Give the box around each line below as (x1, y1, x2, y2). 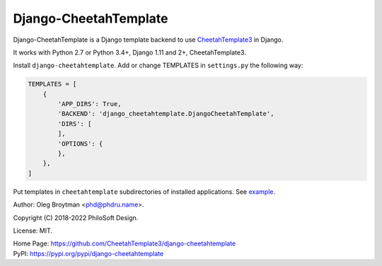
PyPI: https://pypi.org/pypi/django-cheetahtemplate (13, 249, 164, 258)
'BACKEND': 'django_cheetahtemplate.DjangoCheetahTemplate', (57, 110, 274, 118)
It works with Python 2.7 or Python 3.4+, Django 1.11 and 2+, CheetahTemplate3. (13, 48, 247, 57)
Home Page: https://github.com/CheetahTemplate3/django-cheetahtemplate (13, 239, 236, 248)
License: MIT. (13, 226, 53, 235)
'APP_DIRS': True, (57, 100, 122, 108)
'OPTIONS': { (57, 139, 103, 148)
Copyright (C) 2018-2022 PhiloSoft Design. (13, 213, 139, 222)
